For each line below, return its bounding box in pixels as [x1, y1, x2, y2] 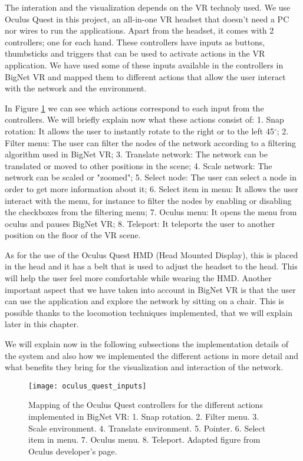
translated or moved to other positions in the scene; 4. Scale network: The [5, 159, 272, 172]
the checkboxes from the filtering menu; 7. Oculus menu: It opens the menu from [5, 206, 297, 218]
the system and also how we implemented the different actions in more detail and [5, 349, 299, 361]
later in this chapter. [5, 318, 79, 330]
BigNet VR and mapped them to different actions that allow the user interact [5, 70, 286, 83]
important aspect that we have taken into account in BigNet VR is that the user [5, 283, 296, 295]
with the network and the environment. [5, 82, 147, 94]
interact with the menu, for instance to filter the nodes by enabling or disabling [5, 194, 292, 206]
